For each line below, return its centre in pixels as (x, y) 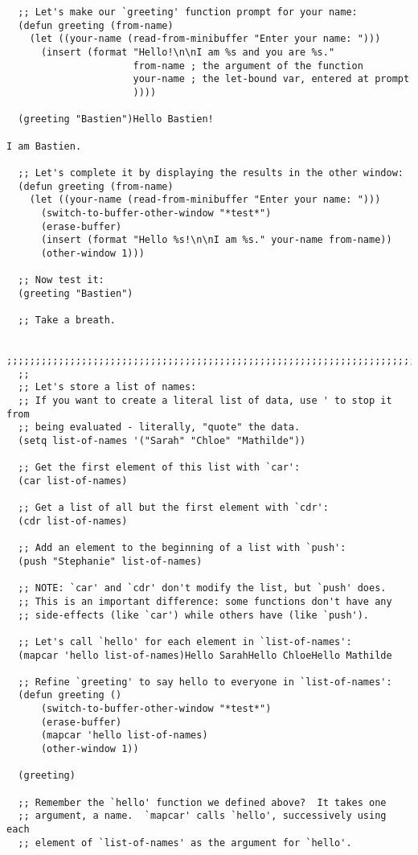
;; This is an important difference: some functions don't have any (205, 601)
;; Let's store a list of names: (107, 387)
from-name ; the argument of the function (248, 66)
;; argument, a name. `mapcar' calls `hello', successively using (202, 816)
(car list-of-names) (73, 481)
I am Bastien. (44, 146)
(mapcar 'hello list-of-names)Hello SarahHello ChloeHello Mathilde (205, 655)
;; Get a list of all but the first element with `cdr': (173, 508)
